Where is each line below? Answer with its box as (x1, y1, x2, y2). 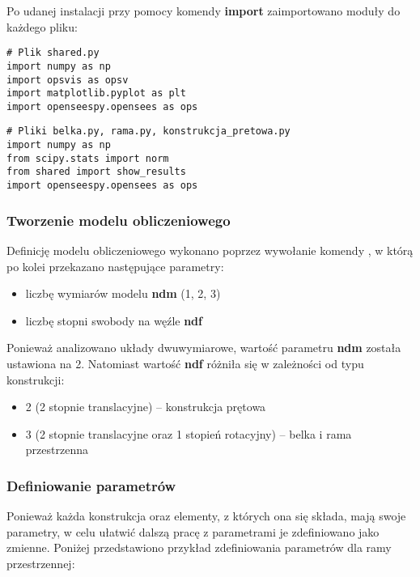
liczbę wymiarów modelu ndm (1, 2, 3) (25, 285, 221, 302)
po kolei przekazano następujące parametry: (6, 257, 224, 274)
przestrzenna (25, 441, 88, 458)
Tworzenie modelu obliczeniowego (6, 210, 231, 230)
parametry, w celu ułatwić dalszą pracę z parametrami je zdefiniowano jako (6, 523, 380, 540)
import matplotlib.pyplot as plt (6, 87, 186, 100)
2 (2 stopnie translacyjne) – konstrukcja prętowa (25, 398, 266, 415)
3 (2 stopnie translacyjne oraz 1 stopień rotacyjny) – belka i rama (25, 425, 352, 442)
